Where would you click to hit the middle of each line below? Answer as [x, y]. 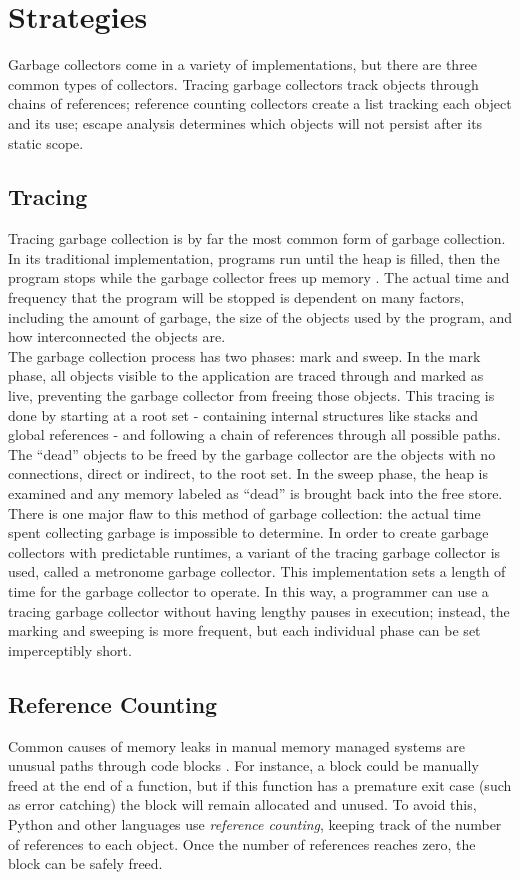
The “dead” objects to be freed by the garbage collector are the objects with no [252, 453]
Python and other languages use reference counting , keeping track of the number [255, 823]
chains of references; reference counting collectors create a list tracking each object [260, 103]
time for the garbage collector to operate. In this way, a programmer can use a [248, 590]
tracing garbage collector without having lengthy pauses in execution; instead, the [259, 610]
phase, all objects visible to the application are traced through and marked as [246, 375]
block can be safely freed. [85, 863]
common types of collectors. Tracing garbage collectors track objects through [243, 83]
